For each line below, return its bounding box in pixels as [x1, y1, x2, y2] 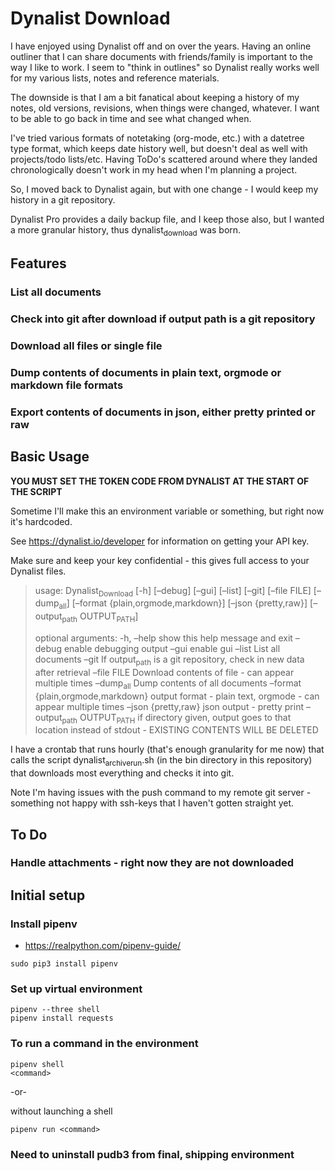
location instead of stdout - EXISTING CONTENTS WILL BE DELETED [34, 724, 319, 736]
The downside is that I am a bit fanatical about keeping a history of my [10, 91, 300, 103]
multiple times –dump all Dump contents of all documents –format [34, 677, 302, 691]
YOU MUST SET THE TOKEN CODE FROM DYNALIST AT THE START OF [10, 475, 310, 487]
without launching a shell [10, 1105, 113, 1117]
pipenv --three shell [10, 1005, 101, 1015]
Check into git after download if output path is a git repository [10, 312, 316, 326]
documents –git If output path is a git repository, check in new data [34, 653, 305, 667]
